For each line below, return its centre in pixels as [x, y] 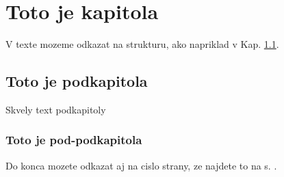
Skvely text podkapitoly [56, 109]
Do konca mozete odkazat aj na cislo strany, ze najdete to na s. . [141, 165]
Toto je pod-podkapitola [74, 140]
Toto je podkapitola [77, 81]
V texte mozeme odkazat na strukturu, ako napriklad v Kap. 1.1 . [142, 44]
